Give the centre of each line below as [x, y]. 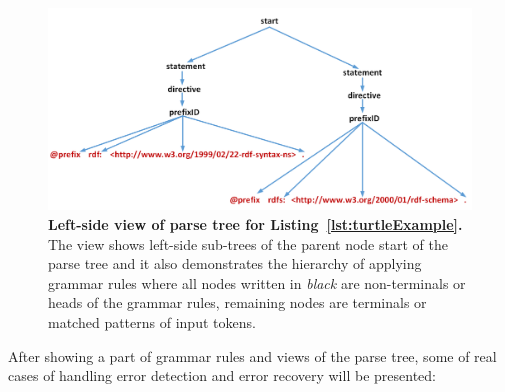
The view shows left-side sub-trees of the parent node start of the [248, 243]
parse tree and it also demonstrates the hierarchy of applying [235, 263]
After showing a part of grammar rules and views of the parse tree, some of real [252, 355]
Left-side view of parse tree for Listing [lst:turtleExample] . [255, 224]
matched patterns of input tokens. [152, 322]
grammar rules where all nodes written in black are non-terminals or [257, 282]
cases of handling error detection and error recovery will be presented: [222, 375]
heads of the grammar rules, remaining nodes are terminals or [237, 302]
